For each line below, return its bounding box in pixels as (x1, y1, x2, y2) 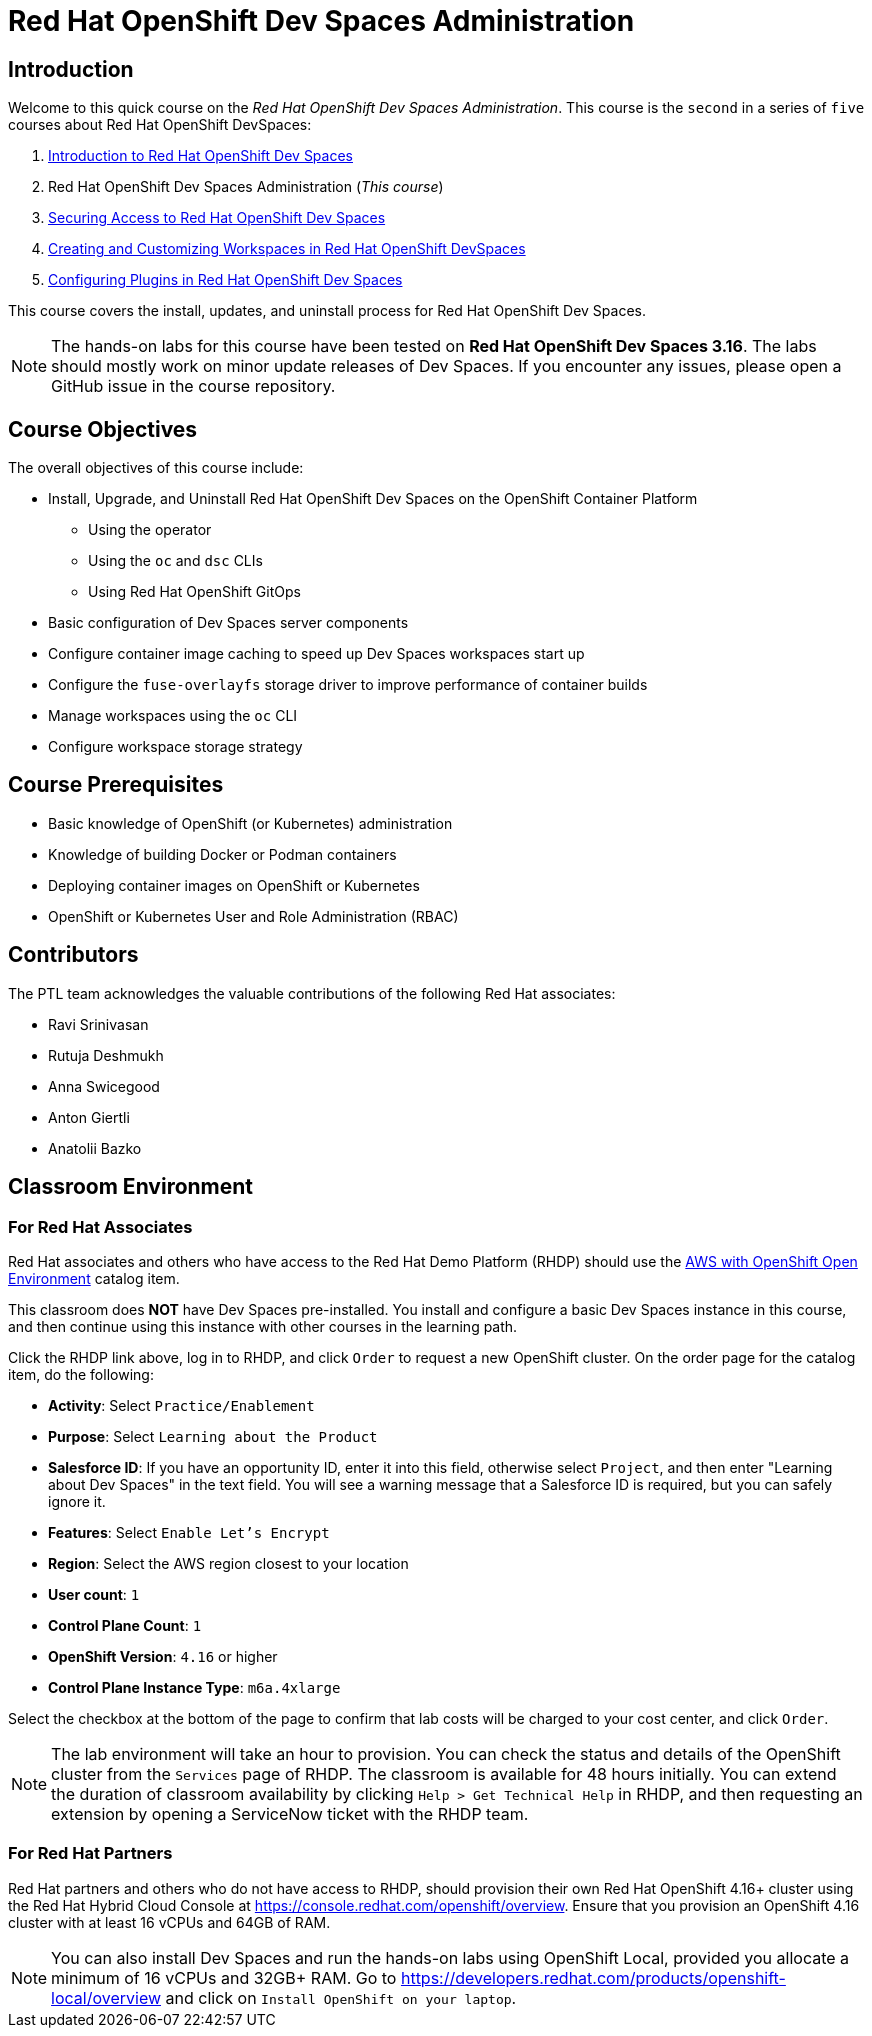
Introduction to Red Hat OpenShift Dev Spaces (48, 147, 353, 165)
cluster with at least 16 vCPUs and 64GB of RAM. (8, 1913, 331, 1931)
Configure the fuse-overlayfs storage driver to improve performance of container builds (48, 676, 648, 694)
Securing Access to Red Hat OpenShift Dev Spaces (48, 209, 386, 227)
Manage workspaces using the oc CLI (48, 707, 298, 725)
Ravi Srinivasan (48, 1015, 149, 1033)
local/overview (51, 1987, 162, 2008)
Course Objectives (8, 416, 198, 442)
